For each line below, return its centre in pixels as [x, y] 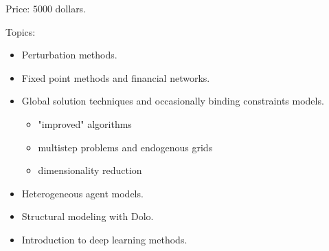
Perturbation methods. [69, 55]
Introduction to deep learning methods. [104, 239]
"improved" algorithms [85, 123]
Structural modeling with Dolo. [88, 216]
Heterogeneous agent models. [82, 193]
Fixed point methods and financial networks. [116, 77]
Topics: [21, 31]
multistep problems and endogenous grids [125, 147]
